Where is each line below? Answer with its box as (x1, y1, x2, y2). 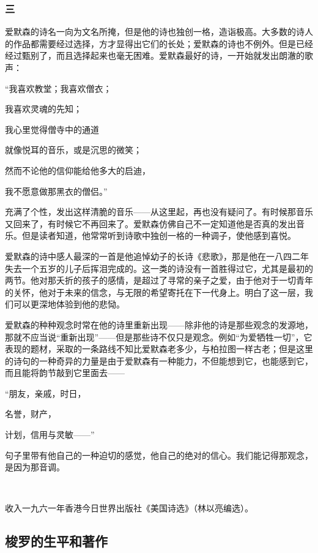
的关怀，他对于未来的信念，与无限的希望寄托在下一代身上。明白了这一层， (5, 285, 305, 298)
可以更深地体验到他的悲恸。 (13, 298, 125, 310)
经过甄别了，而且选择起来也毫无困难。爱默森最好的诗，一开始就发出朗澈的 (5, 49, 305, 62)
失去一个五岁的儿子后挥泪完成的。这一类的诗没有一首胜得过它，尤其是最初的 (5, 261, 313, 274)
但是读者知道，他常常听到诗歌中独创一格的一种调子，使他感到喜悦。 (21, 229, 296, 242)
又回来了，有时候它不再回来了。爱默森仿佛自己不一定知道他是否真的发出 (5, 217, 296, 230)
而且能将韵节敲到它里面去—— (5, 366, 125, 379)
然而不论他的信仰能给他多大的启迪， (5, 164, 150, 176)
